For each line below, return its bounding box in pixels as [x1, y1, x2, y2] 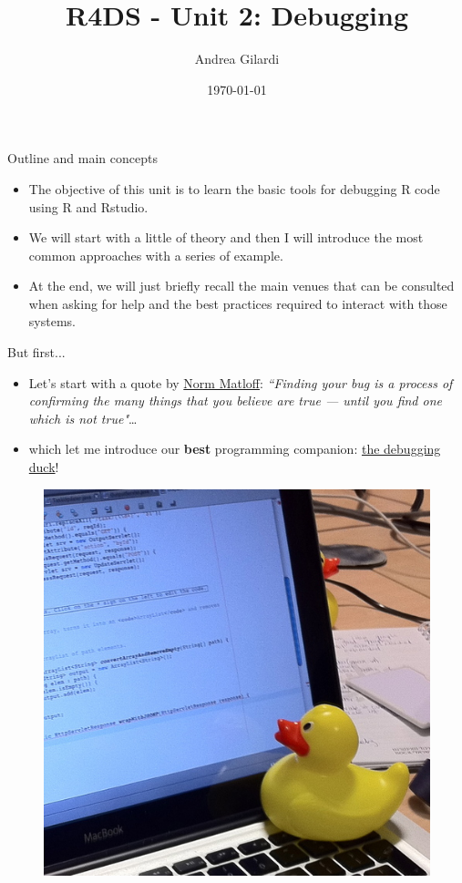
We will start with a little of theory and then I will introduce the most [28, 228, 424, 247]
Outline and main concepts [7, 149, 158, 168]
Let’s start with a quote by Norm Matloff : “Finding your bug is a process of [28, 373, 453, 392]
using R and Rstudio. [28, 197, 149, 216]
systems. [28, 312, 76, 331]
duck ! [28, 457, 59, 477]
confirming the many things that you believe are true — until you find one [28, 391, 442, 410]
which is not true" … [28, 408, 138, 427]
